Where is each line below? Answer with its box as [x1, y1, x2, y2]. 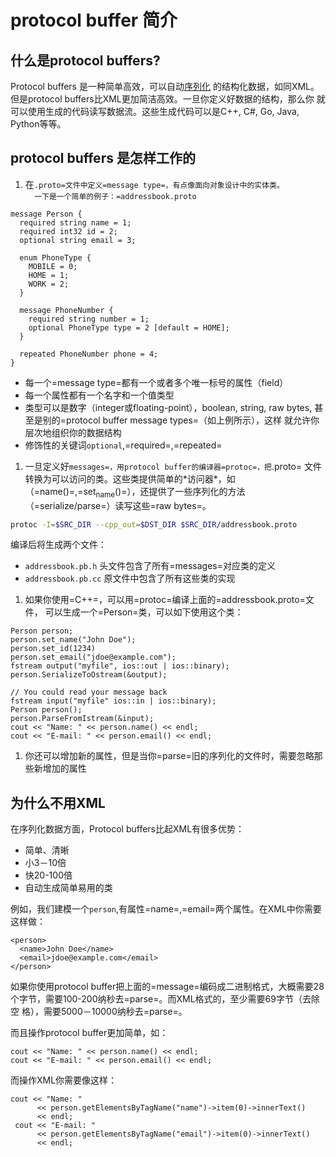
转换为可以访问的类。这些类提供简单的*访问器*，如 [24, 472, 236, 485]
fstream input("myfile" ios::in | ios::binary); [10, 696, 217, 706]
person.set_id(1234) [10, 644, 97, 654]
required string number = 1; [28, 314, 150, 324]
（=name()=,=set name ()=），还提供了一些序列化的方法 [24, 485, 246, 500]
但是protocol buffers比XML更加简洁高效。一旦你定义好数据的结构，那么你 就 [10, 93, 326, 105]
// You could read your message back [10, 687, 168, 698]
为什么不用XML [10, 794, 106, 811]
